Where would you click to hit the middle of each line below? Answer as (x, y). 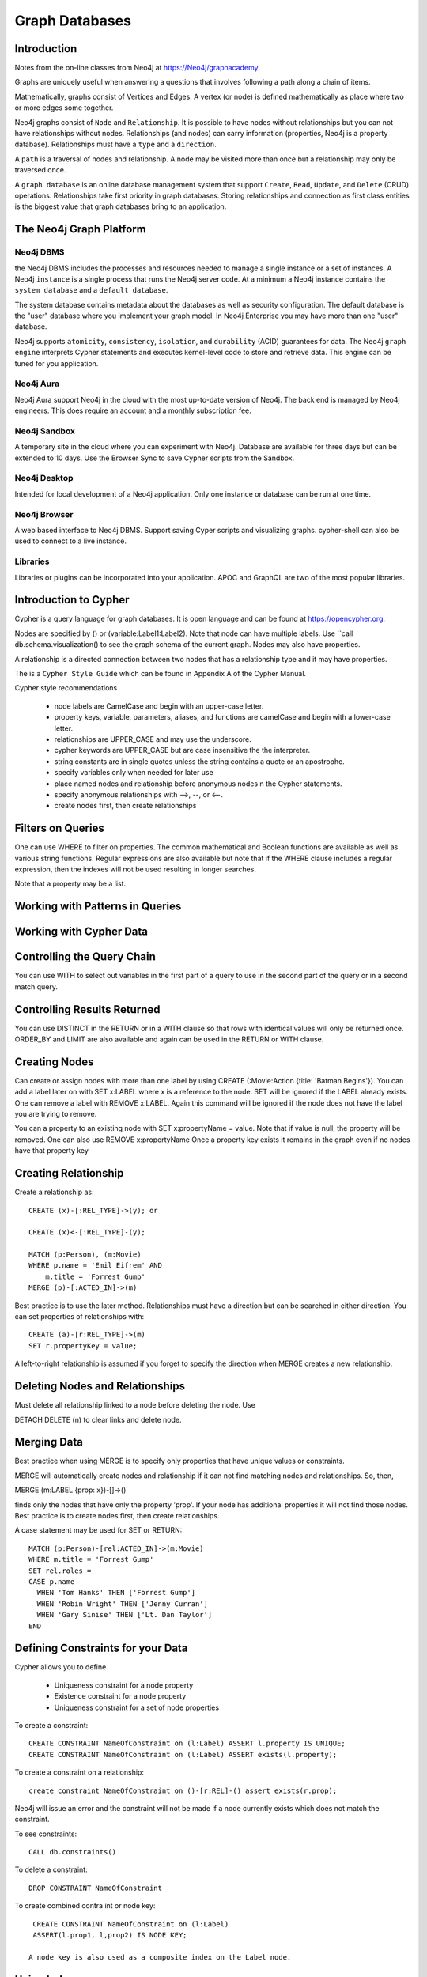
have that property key (51, 1151)
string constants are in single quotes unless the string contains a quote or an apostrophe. (200, 761)
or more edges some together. (64, 108)
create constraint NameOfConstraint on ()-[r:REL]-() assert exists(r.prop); (183, 1790)
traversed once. (40, 170)
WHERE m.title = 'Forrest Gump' (91, 1559)
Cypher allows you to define (60, 1667)
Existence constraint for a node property (120, 1696)
